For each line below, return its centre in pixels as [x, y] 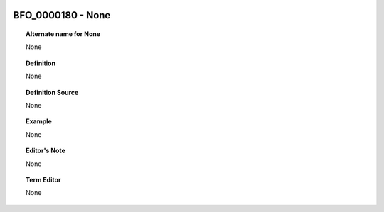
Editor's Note [46, 151]
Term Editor [43, 179]
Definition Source [52, 92]
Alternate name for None [63, 34]
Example [39, 121]
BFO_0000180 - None [62, 15]
